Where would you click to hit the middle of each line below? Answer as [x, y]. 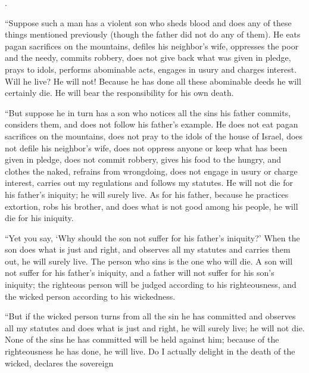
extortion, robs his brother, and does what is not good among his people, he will [152, 206]
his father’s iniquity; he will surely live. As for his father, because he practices [147, 194]
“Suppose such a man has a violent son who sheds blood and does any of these [148, 22]
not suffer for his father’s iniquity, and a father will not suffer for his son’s [140, 273]
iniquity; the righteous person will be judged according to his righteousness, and [151, 285]
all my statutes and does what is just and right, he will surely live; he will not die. [155, 327]
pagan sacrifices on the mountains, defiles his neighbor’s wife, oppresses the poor [152, 46]
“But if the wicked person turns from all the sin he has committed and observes [150, 316]
